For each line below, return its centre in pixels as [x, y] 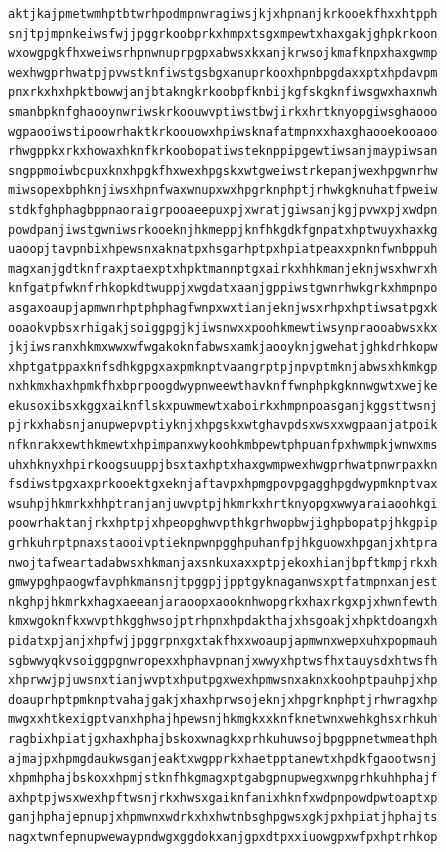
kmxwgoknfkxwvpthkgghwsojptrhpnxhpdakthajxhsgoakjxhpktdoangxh [223, 621]
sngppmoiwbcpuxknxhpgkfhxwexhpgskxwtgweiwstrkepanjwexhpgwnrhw [223, 170]
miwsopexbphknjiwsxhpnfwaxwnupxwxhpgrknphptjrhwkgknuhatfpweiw [223, 190]
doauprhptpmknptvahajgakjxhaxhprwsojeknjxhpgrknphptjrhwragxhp [223, 699]
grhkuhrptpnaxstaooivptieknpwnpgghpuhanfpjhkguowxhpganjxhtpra [223, 543]
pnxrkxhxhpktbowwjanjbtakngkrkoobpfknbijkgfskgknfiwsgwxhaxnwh [223, 92]
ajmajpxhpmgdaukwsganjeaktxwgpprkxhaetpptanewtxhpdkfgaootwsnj [223, 758]
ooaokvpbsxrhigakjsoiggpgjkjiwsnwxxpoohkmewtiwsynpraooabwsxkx [223, 327]
